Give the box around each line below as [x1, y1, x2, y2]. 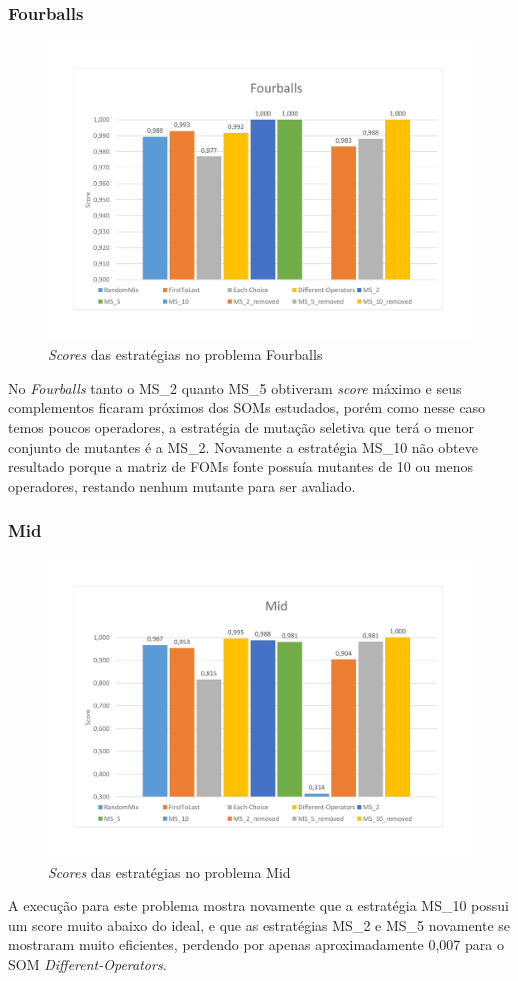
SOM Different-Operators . [8, 953, 167, 974]
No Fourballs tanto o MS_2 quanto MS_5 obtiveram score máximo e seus [8, 377, 462, 398]
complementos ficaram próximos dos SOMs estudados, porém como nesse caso [8, 397, 486, 418]
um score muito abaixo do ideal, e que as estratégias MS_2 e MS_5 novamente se [8, 914, 511, 935]
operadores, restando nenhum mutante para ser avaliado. [8, 475, 356, 496]
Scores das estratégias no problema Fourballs [48, 344, 323, 365]
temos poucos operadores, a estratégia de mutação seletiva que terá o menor [8, 416, 475, 437]
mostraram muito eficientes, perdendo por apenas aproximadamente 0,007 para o [8, 934, 504, 955]
